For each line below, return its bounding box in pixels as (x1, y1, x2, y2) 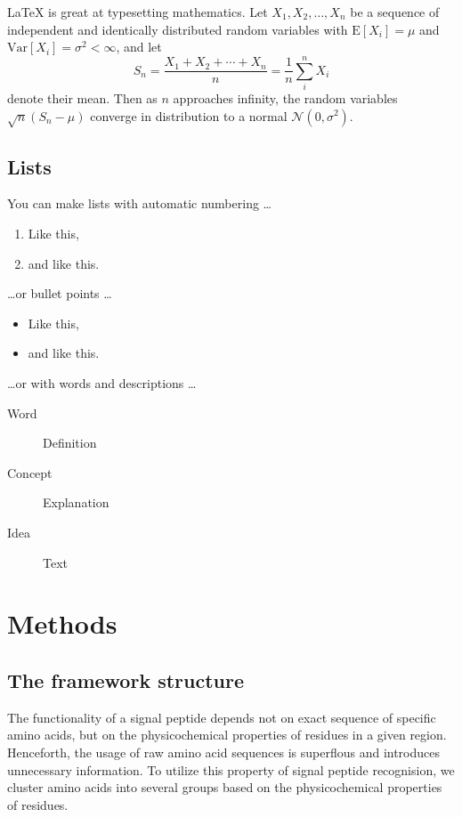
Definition (43, 433, 97, 452)
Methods (7, 605, 118, 642)
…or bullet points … (7, 284, 112, 303)
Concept (7, 463, 53, 481)
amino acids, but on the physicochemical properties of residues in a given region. (7, 725, 447, 744)
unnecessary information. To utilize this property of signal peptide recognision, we (7, 760, 455, 779)
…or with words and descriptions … (7, 374, 197, 392)
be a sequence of (350, 3, 440, 20)
